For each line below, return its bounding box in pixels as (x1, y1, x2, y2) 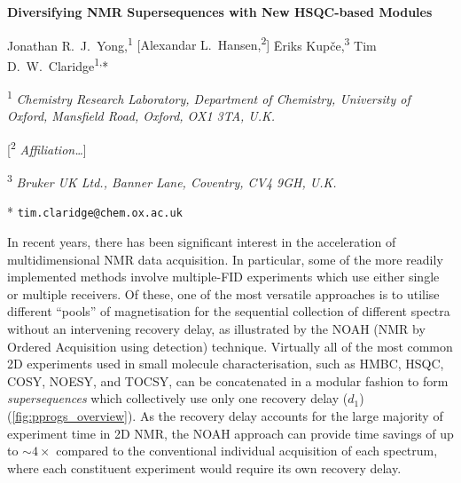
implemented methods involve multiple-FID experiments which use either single (7, 267, 440, 286)
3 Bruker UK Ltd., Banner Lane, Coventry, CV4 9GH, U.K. (7, 170, 337, 191)
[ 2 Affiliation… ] (7, 137, 87, 158)
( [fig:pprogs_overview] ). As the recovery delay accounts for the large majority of (7, 407, 443, 425)
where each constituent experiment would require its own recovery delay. (7, 458, 402, 477)
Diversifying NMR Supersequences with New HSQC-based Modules (7, 3, 433, 20)
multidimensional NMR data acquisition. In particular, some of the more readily (7, 249, 443, 268)
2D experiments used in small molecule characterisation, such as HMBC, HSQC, (7, 354, 444, 373)
